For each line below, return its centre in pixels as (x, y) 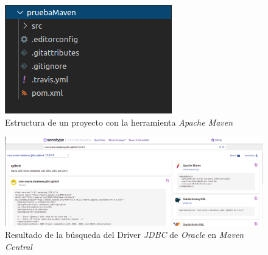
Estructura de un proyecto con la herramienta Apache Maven (119, 122)
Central (19, 246)
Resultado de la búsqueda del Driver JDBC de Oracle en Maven (125, 234)
